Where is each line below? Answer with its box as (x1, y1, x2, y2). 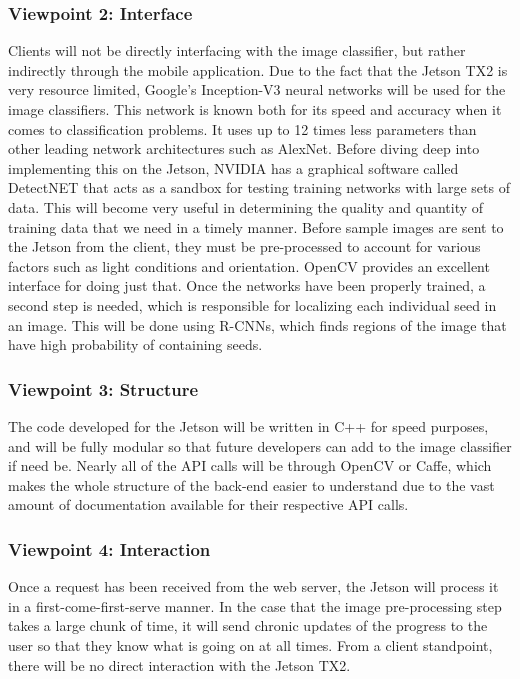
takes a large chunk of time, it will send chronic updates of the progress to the (8, 615, 488, 636)
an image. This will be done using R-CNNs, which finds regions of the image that (8, 314, 507, 335)
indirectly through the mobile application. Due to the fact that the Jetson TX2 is (8, 59, 508, 80)
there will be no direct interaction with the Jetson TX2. (8, 654, 351, 675)
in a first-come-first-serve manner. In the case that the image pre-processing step (8, 595, 502, 616)
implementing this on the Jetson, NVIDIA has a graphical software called (8, 157, 459, 178)
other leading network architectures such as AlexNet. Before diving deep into (8, 138, 480, 159)
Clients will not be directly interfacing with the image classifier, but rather (8, 40, 466, 61)
